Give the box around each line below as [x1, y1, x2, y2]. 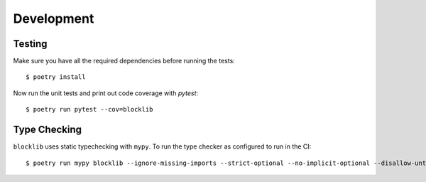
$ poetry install [26, 73, 86, 81]
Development [13, 11, 94, 26]
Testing [13, 38, 48, 50]
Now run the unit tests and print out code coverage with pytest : [13, 89, 199, 97]
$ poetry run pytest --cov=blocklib [26, 105, 153, 114]
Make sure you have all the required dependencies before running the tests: [13, 57, 236, 65]
